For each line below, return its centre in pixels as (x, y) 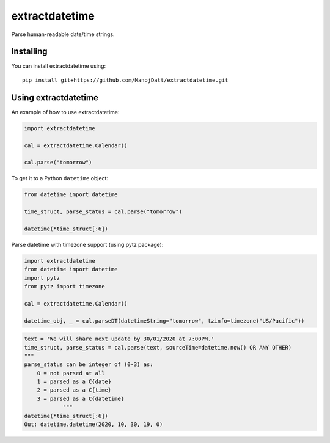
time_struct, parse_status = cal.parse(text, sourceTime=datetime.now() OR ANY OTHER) (158, 347)
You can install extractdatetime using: (59, 66)
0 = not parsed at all (71, 373)
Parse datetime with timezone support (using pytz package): (87, 244)
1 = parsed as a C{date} (74, 382)
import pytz (42, 278)
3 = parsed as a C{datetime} (81, 398)
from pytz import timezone (64, 286)
